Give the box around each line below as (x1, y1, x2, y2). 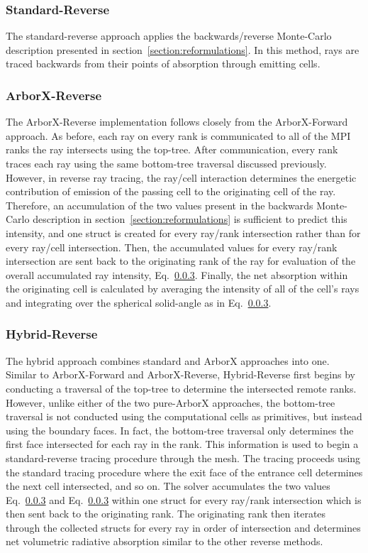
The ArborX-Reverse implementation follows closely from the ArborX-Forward (6, 114, 348, 129)
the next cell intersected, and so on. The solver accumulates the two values (6, 478, 330, 493)
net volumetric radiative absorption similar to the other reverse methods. (6, 534, 323, 549)
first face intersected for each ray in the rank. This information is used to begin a (6, 437, 359, 451)
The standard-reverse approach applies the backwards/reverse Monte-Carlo (6, 28, 332, 43)
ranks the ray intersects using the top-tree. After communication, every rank (6, 142, 338, 157)
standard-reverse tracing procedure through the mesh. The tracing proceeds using (6, 450, 361, 465)
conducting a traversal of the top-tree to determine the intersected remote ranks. (6, 380, 357, 395)
